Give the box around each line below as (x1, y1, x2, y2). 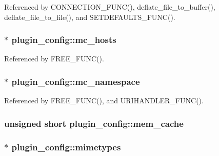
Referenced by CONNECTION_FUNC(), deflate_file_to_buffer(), (4, 2, 215, 12)
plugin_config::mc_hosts (11, 33, 116, 46)
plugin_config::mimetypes (11, 140, 121, 153)
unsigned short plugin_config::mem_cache (4, 117, 184, 129)
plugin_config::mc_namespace (11, 75, 140, 87)
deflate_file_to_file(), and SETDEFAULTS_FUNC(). (4, 11, 175, 22)
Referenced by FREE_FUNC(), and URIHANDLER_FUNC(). (4, 95, 204, 106)
